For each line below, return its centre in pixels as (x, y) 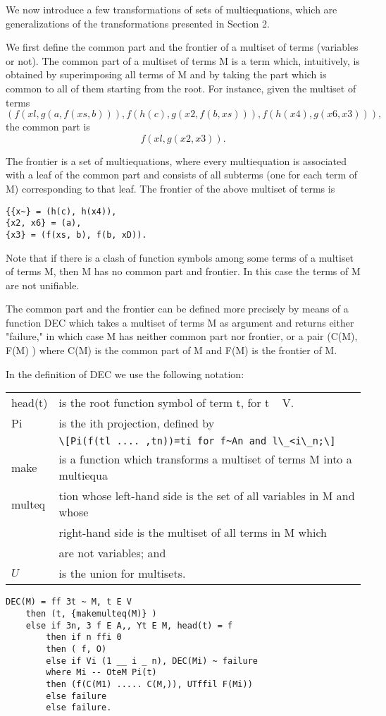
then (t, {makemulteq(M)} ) (91, 613)
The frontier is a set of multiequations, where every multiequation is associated (176, 160)
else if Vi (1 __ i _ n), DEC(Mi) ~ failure (152, 661)
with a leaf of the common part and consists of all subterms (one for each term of (182, 175)
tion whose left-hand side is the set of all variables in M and (207, 496)
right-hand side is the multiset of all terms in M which (193, 533)
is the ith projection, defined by (137, 423)
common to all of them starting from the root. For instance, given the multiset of (181, 88)
